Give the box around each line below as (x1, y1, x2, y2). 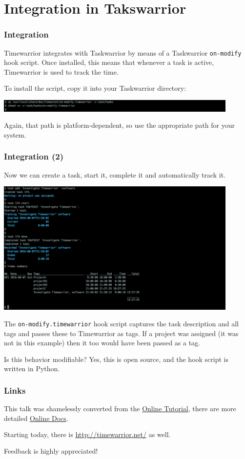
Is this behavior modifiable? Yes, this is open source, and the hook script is (4, 354, 229, 364)
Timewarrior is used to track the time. (4, 66, 119, 77)
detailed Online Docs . (4, 413, 68, 423)
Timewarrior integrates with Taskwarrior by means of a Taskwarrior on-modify (4, 47, 242, 58)
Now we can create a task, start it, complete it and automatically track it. (4, 169, 226, 180)
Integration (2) (4, 150, 63, 162)
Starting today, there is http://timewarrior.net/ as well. (4, 429, 171, 439)
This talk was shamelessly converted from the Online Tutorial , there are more (4, 403, 236, 414)
